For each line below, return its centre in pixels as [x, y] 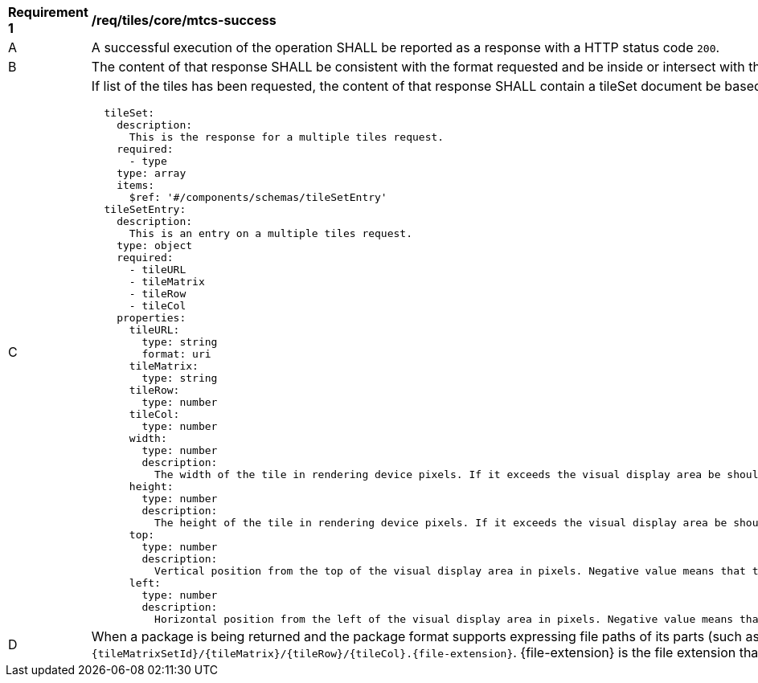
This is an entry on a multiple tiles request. [271, 233]
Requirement [48, 12]
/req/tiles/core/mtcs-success [184, 20]
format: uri [176, 354]
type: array [152, 173]
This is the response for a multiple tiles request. [287, 137]
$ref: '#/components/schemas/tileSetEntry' [258, 197]
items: [136, 185]
